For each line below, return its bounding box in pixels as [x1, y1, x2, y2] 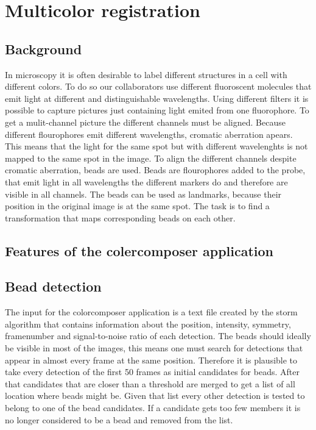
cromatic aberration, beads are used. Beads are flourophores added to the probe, [5, 163, 306, 176]
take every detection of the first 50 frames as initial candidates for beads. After [5, 365, 300, 378]
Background [5, 39, 82, 58]
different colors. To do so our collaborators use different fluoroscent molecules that [5, 80, 312, 93]
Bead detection [5, 277, 102, 296]
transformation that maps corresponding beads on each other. [5, 211, 236, 224]
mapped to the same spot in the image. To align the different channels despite [5, 151, 297, 164]
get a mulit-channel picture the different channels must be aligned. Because [5, 115, 286, 128]
